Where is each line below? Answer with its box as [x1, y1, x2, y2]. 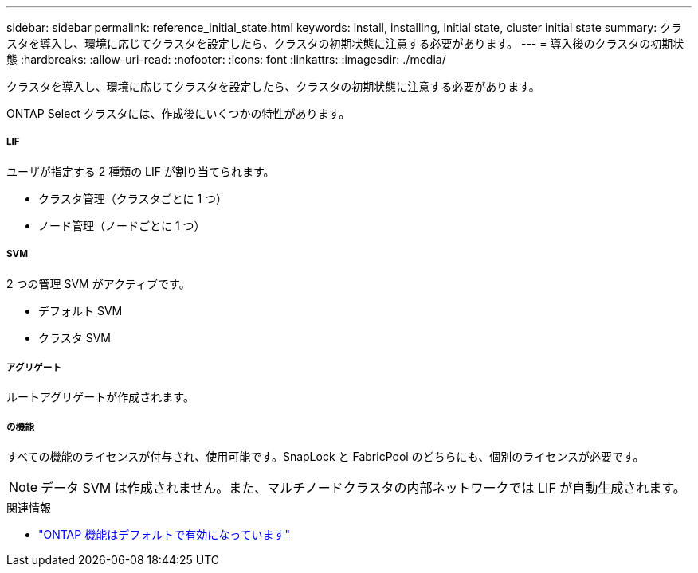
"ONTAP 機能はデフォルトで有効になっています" [38, 528, 290, 542]
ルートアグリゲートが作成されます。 [6, 390, 194, 404]
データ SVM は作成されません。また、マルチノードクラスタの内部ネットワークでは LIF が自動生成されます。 [41, 480, 686, 497]
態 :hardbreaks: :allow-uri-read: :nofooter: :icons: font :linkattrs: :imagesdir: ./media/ [6, 53, 446, 66]
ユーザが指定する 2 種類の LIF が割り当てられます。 [6, 164, 275, 178]
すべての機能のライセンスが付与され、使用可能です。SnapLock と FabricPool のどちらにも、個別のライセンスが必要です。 [6, 450, 645, 464]
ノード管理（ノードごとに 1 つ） [38, 218, 206, 232]
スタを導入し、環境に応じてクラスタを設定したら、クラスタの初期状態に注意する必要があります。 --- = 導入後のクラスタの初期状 [6, 37, 684, 50]
